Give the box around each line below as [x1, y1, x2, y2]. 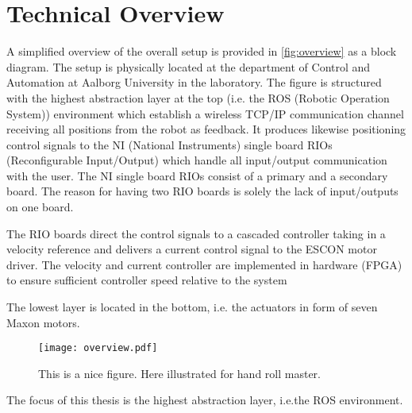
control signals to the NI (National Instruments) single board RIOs [6, 136, 333, 152]
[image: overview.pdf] [38, 342, 158, 354]
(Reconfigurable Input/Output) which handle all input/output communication [6, 152, 387, 168]
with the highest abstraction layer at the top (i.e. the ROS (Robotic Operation [6, 89, 390, 106]
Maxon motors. [6, 314, 80, 330]
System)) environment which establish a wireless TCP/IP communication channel [6, 105, 404, 122]
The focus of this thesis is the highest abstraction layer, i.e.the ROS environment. [6, 392, 403, 408]
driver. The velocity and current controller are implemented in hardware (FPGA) [6, 256, 402, 272]
